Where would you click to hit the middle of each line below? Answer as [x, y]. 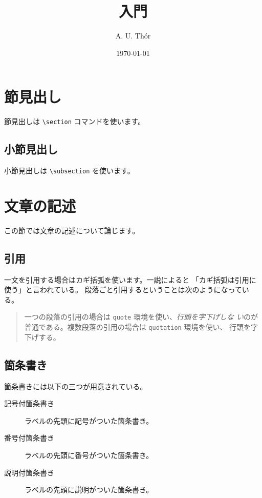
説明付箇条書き [29, 472]
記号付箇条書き [29, 403]
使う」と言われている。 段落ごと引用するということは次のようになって [123, 290]
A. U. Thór [133, 36]
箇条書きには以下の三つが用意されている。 [76, 386]
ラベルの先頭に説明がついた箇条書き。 [89, 490]
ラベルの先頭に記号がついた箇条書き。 [89, 420]
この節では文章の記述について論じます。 [72, 230]
